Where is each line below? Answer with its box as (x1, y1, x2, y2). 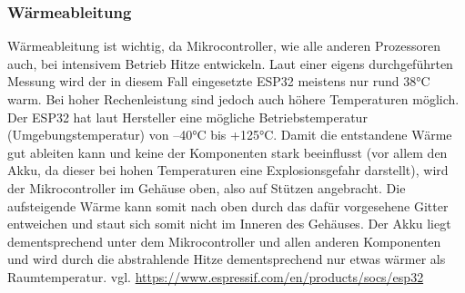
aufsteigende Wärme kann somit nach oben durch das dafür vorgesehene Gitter (7, 196, 449, 215)
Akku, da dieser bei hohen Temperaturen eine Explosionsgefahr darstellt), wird (7, 161, 449, 180)
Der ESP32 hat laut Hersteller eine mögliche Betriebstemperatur (7, 107, 368, 126)
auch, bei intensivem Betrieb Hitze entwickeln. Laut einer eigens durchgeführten (7, 54, 453, 73)
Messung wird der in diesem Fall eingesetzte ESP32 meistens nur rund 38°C (7, 72, 430, 91)
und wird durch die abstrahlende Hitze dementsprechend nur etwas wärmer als (7, 249, 446, 269)
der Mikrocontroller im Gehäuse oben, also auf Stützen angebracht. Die (7, 178, 406, 197)
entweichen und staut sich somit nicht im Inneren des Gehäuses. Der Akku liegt (7, 214, 451, 233)
